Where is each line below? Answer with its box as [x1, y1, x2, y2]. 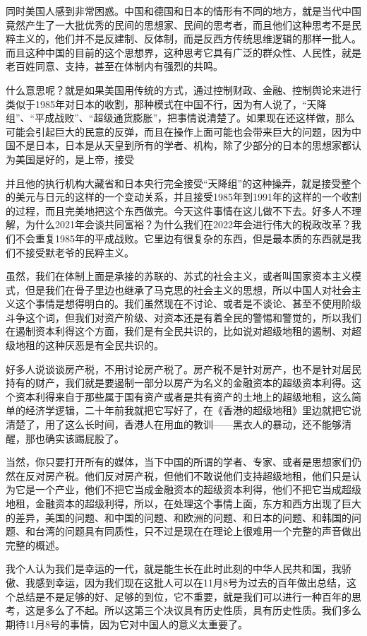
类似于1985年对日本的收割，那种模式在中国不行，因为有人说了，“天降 [6, 96, 327, 111]
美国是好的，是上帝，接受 [15, 151, 134, 166]
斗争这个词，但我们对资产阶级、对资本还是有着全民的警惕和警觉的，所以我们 [6, 310, 361, 324]
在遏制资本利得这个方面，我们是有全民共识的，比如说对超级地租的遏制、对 [6, 324, 351, 338]
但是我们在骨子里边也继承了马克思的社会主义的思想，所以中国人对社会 [25, 282, 351, 297]
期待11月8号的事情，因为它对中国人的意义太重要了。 [6, 616, 248, 631]
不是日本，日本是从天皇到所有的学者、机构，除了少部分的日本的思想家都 [15, 138, 351, 153]
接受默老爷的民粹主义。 [25, 245, 134, 259]
